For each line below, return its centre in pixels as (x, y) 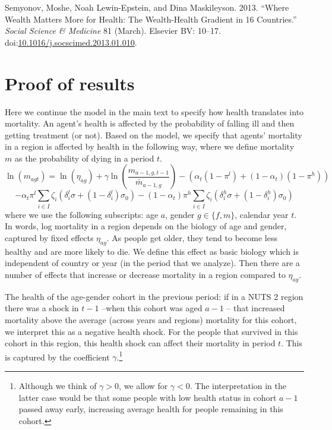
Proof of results (70, 83)
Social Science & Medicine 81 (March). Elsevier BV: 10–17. (113, 31)
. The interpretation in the (238, 385)
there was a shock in (42, 308)
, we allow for (143, 385)
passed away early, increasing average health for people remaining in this (151, 409)
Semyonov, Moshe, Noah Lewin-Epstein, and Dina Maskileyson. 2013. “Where (147, 7)
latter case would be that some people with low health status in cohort (148, 397)
